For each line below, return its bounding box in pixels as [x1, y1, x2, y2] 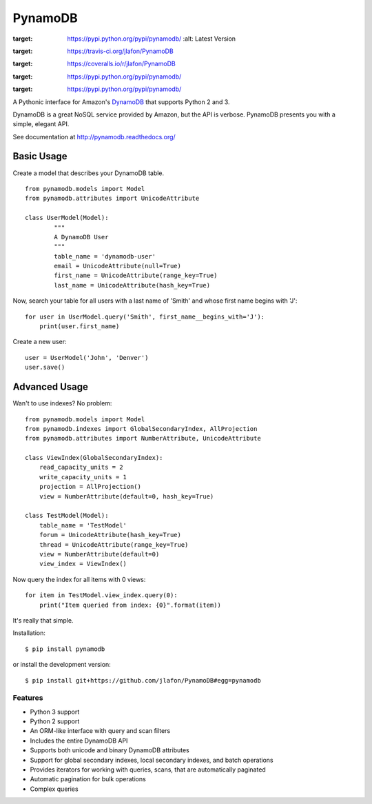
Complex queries [30, 785, 79, 793]
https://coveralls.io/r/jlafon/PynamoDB [67, 59, 176, 68]
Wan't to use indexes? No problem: [12, 399, 112, 408]
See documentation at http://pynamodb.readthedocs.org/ [12, 132, 176, 141]
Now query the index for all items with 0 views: [12, 575, 146, 583]
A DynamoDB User [54, 233, 109, 241]
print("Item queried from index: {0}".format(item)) [39, 601, 222, 609]
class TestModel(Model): [25, 512, 109, 520]
